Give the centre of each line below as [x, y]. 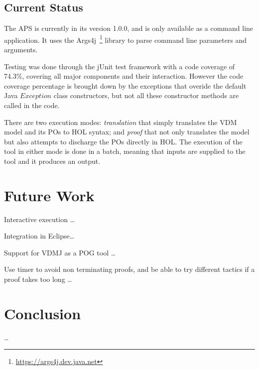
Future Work [49, 195]
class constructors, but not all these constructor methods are [146, 95]
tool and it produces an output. [52, 161]
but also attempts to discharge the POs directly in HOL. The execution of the [123, 141]
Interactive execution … [40, 219]
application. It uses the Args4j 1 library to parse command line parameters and [126, 39]
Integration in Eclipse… [39, 236]
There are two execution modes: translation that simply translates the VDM [121, 122]
